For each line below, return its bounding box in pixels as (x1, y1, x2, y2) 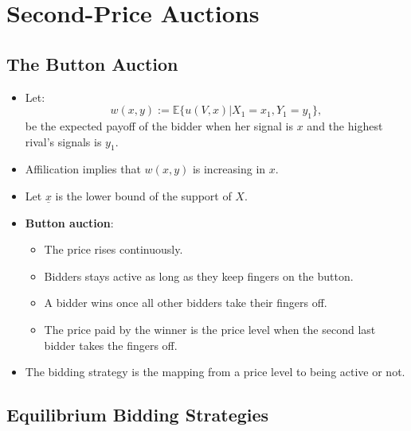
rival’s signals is (25, 133, 102, 149)
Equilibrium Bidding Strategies (6, 402, 269, 427)
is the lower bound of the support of (55, 187, 232, 204)
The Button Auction (6, 51, 178, 76)
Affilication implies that (25, 161, 141, 177)
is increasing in (192, 161, 266, 177)
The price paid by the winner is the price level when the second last (44, 320, 376, 337)
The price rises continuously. (44, 241, 183, 258)
